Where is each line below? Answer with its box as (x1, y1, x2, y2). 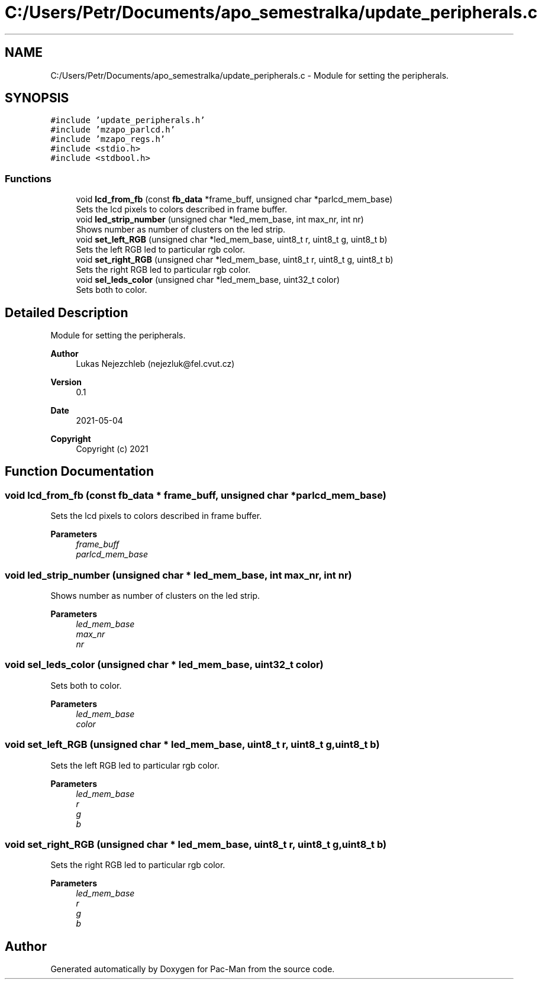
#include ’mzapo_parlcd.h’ (50, 125, 176, 135)
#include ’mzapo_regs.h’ (50, 134, 166, 144)
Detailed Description (5, 305, 128, 320)
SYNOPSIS (5, 91, 69, 106)
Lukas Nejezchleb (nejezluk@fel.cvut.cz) (76, 359, 235, 369)
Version (50, 377, 82, 388)
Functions (5, 172, 51, 185)
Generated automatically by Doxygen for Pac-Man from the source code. (50, 964, 335, 975)
